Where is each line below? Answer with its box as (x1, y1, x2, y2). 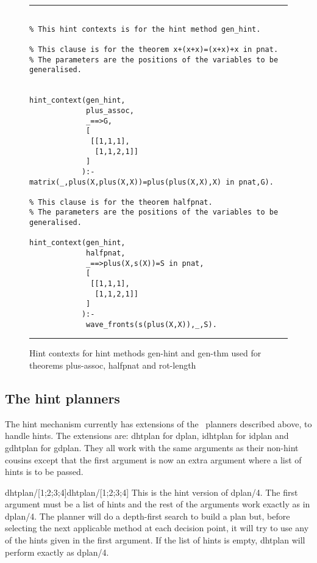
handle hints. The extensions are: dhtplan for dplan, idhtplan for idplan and (5, 429, 289, 442)
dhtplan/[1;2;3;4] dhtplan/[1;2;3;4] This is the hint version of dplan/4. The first (5, 485, 298, 498)
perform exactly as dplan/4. (5, 545, 109, 558)
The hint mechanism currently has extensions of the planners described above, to (5, 417, 312, 430)
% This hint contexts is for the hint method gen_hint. (29, 24, 261, 34)
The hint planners (5, 388, 120, 407)
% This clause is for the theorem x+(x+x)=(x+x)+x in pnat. (29, 45, 279, 54)
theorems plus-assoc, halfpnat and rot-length (29, 358, 196, 371)
